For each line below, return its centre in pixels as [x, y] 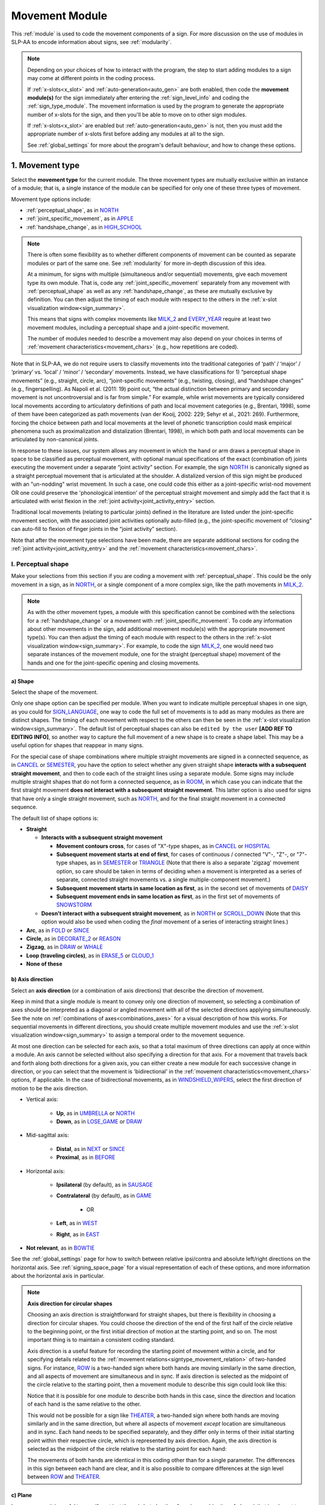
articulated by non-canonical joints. [55, 439]
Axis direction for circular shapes [70, 1303]
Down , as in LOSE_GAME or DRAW [99, 1122]
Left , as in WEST [77, 1223]
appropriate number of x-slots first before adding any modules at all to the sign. [126, 134]
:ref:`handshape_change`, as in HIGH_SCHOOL [84, 227]
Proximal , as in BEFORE [86, 1157]
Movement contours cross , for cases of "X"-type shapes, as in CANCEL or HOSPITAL [163, 846]
